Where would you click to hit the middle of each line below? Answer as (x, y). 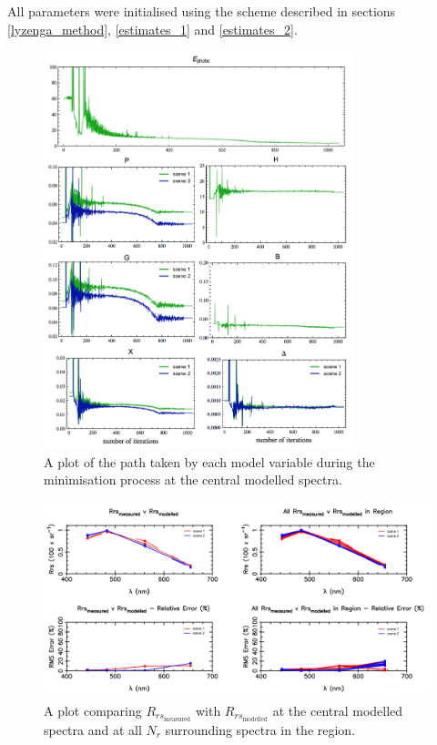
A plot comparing (93, 710)
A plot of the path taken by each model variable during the (209, 461)
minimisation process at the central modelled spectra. (193, 480)
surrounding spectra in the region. (260, 729)
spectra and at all (93, 729)
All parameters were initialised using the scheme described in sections (202, 11)
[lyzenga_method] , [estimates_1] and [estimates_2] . (152, 29)
